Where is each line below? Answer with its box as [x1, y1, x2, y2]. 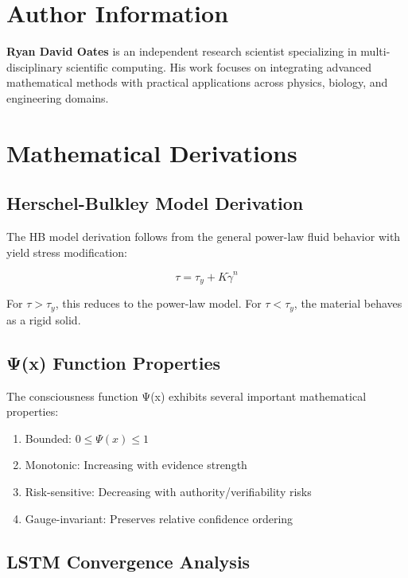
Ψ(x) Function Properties [6, 350, 221, 374]
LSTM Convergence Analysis [6, 549, 251, 573]
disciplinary [6, 58, 63, 75]
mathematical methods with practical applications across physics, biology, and [6, 74, 388, 91]
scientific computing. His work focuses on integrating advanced [66, 58, 372, 75]
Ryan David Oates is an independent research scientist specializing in [6, 43, 357, 60]
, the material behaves [293, 295, 402, 312]
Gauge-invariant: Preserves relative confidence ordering [25, 510, 293, 526]
